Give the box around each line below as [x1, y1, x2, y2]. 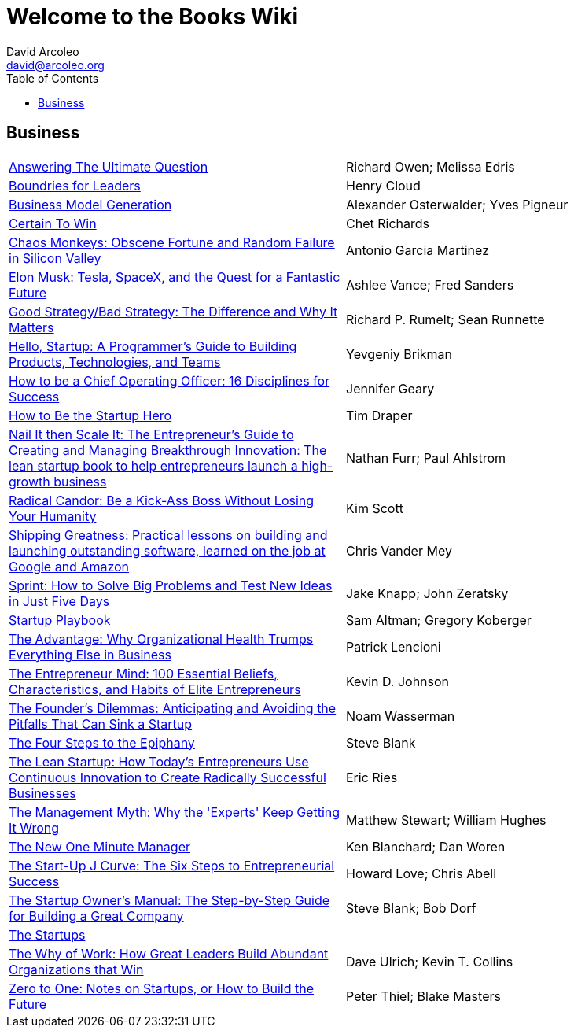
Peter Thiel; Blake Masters [346, 988, 501, 1004]
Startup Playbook [9, 611, 111, 628]
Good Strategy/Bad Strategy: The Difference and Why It [9, 303, 338, 319]
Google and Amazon [9, 558, 130, 574]
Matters [9, 319, 54, 335]
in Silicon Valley [9, 249, 101, 266]
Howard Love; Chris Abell [346, 865, 497, 881]
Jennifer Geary [346, 380, 435, 397]
